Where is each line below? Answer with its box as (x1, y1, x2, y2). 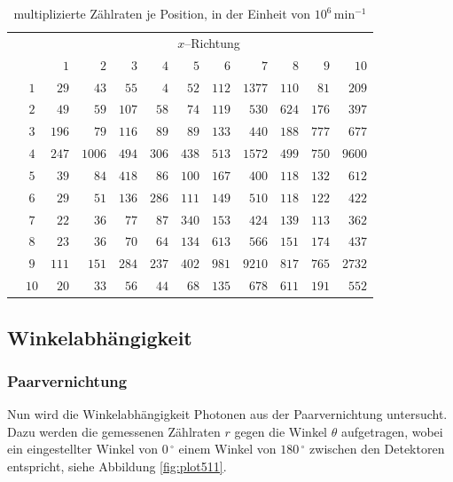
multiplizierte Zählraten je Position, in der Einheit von (13, 4, 311, 22)
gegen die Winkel (234, 422, 328, 440)
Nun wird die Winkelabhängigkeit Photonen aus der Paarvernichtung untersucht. (7, 405, 448, 423)
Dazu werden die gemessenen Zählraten (7, 422, 221, 440)
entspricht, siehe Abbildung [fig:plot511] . (7, 457, 227, 475)
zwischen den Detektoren (309, 439, 445, 458)
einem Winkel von (178, 439, 277, 458)
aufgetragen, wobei (340, 422, 443, 440)
